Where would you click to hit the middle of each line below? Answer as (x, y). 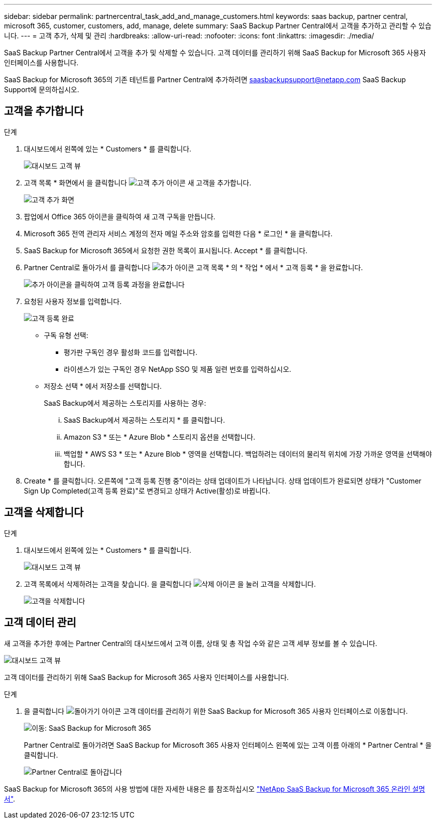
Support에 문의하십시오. (42, 89)
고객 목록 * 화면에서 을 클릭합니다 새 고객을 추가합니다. (138, 182)
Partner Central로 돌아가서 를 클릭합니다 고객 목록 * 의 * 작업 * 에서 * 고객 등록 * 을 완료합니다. (194, 267)
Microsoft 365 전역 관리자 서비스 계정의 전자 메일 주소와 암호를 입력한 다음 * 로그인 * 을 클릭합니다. (178, 233)
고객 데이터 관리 (40, 623)
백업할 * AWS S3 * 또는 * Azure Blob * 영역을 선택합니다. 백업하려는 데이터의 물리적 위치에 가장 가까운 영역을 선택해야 (248, 454)
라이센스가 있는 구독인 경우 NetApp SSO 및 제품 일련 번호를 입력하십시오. (178, 369)
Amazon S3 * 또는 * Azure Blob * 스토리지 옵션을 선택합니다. (160, 437)
